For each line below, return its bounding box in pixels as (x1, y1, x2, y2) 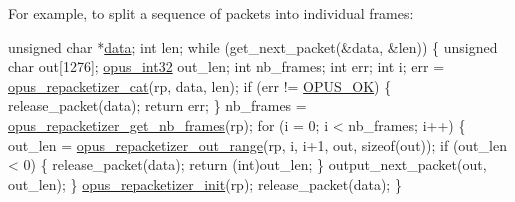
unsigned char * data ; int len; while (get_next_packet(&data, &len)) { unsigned (8, 36, 498, 57)
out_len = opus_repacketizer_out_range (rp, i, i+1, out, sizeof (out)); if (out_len (8, 134, 507, 155)
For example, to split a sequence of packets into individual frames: (8, 3, 414, 23)
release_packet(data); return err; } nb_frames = (8, 95, 307, 116)
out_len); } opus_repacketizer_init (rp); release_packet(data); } (8, 173, 402, 194)
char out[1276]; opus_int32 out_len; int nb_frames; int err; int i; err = (8, 56, 445, 77)
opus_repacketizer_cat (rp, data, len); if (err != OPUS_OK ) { (8, 75, 392, 96)
